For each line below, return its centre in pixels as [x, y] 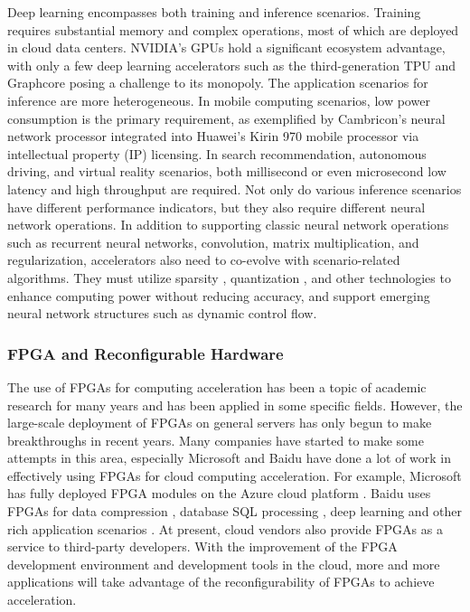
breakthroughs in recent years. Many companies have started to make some [216, 440]
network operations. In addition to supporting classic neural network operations [228, 225]
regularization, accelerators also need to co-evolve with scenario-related [204, 260]
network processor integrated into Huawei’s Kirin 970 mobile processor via [213, 136]
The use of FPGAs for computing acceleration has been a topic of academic [217, 386]
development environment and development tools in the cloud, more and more [224, 564]
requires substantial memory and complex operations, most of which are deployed [233, 29]
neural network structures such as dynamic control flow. [162, 313]
